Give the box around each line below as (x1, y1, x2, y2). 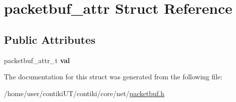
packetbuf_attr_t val (4, 55, 70, 65)
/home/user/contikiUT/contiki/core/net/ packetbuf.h (4, 88, 164, 98)
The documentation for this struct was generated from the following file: (4, 71, 223, 82)
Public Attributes (4, 32, 96, 47)
